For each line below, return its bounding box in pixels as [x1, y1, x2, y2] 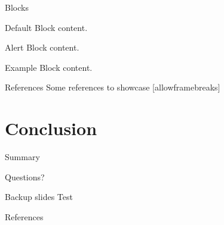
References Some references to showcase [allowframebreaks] [5, 81, 220, 93]
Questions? [5, 170, 45, 183]
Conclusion [5, 116, 97, 140]
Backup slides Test [5, 190, 73, 203]
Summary [5, 151, 40, 163]
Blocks [5, 1, 29, 13]
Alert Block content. [5, 41, 79, 54]
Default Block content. [5, 21, 88, 33]
